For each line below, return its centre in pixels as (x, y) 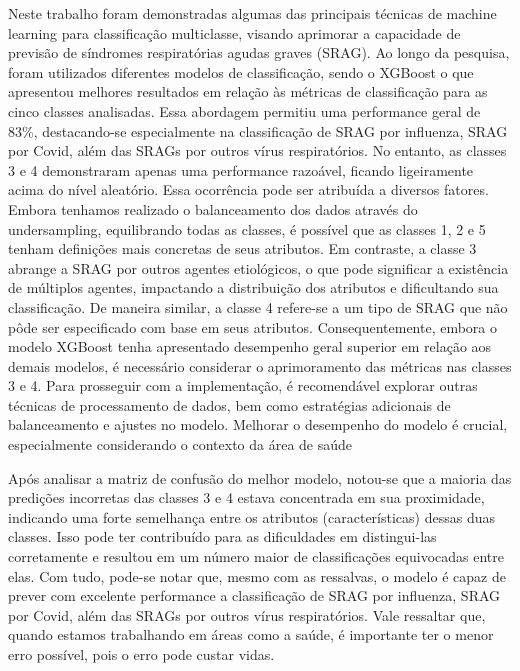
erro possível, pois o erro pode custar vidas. (141, 654)
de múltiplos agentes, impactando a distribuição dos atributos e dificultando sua (253, 287)
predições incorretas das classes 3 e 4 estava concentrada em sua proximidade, (246, 497)
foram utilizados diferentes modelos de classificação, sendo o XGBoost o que (241, 71)
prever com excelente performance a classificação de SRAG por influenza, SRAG (254, 595)
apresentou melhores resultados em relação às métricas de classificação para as (248, 91)
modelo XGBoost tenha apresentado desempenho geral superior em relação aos (250, 346)
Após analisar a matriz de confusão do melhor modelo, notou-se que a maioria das (260, 477)
